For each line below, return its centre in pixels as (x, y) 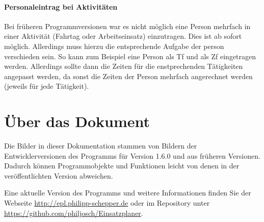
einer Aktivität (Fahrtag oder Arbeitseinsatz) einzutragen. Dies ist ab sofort (123, 36)
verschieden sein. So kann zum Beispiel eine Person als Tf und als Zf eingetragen (130, 56)
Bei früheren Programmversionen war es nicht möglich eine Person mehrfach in (127, 26)
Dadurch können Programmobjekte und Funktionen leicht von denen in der (122, 166)
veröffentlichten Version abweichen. (59, 175)
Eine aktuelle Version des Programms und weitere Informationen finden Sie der (128, 193)
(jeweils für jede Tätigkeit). (47, 86)
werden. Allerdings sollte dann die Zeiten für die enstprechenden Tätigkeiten (124, 66)
